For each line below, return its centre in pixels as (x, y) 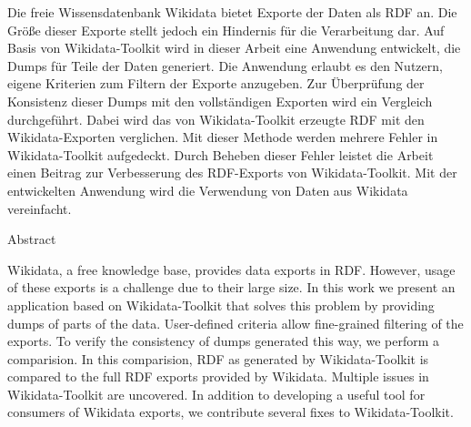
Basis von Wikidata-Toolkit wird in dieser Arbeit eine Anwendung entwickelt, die (234, 48)
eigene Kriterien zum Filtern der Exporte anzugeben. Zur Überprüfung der (216, 83)
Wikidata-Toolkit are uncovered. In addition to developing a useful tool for (216, 394)
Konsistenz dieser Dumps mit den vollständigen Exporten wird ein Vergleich (220, 101)
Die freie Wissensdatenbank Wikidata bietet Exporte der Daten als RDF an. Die (232, 12)
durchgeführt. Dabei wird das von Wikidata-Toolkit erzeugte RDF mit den (216, 119)
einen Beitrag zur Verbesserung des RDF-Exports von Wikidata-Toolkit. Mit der (232, 173)
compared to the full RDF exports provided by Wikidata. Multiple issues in (218, 376)
